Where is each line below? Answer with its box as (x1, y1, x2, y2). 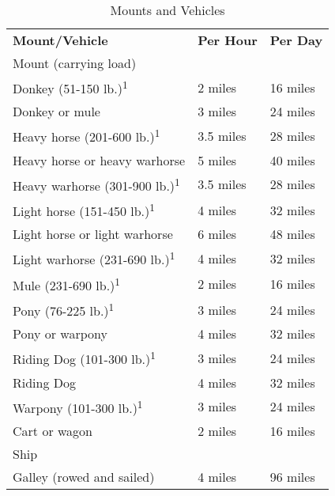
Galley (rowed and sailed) (13, 467, 155, 486)
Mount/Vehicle (13, 31, 108, 49)
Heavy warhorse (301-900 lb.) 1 (13, 173, 180, 195)
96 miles (269, 467, 315, 486)
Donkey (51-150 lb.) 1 (13, 77, 128, 98)
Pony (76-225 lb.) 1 (13, 298, 115, 320)
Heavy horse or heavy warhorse (13, 150, 186, 169)
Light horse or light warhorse (13, 225, 173, 244)
